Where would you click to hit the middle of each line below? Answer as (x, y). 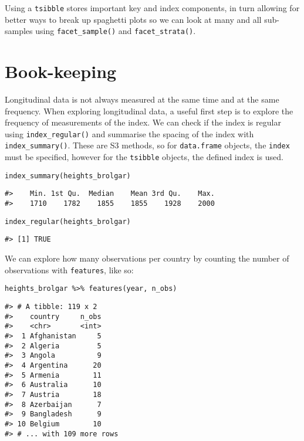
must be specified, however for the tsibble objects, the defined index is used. (144, 157)
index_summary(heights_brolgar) (68, 176)
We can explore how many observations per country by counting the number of (147, 258)
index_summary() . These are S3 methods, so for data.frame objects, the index (147, 145)
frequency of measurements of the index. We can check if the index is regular (143, 122)
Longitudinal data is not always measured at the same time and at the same (142, 99)
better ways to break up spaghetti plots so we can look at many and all (133, 19)
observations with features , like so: (69, 269)
